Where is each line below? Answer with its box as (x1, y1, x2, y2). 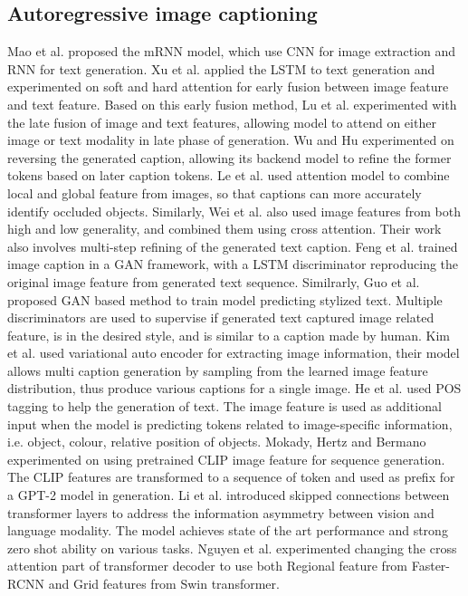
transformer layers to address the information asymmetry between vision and (7, 503, 435, 522)
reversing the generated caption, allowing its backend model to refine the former (7, 148, 452, 167)
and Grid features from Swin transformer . (48, 574, 280, 593)
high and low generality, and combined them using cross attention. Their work (7, 219, 442, 238)
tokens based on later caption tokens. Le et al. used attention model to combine (7, 166, 450, 185)
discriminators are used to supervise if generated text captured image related (7, 308, 435, 327)
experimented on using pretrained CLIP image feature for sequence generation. (7, 449, 445, 468)
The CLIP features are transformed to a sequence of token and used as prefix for (7, 467, 455, 486)
